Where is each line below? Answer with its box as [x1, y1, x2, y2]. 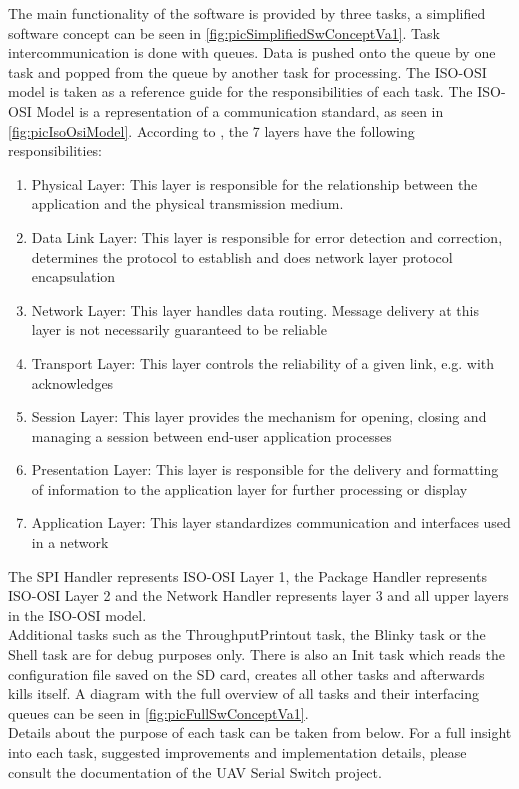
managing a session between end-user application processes [31, 425, 392, 446]
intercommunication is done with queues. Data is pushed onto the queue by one [8, 42, 496, 63]
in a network [31, 532, 109, 553]
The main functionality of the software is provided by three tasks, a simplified [8, 3, 486, 23]
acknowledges [31, 372, 114, 393]
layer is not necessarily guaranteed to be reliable [31, 319, 327, 340]
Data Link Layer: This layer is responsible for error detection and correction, [31, 226, 503, 247]
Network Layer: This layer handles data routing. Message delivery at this [31, 299, 479, 320]
